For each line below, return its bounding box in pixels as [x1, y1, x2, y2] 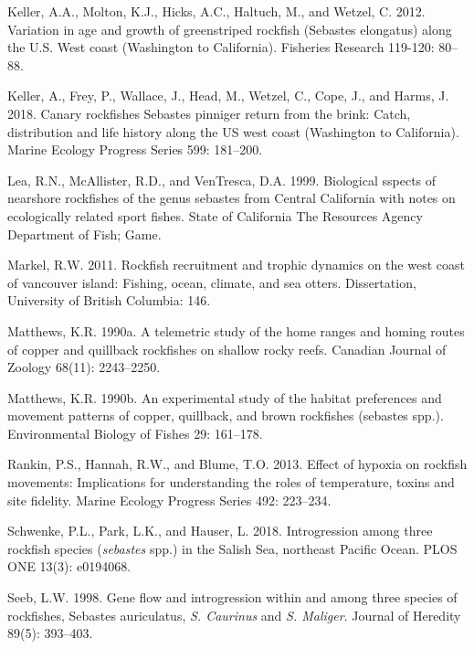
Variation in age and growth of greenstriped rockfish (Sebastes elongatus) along [7, 19, 452, 38]
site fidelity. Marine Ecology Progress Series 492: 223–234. [7, 490, 332, 509]
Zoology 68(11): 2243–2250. [7, 357, 161, 377]
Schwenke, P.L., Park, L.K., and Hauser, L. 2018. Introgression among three [7, 521, 433, 540]
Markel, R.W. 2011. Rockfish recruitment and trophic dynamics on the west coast [7, 255, 465, 274]
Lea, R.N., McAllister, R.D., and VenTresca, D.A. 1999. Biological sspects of [7, 170, 437, 189]
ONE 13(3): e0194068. [7, 557, 132, 576]
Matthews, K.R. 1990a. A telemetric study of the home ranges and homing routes [7, 321, 465, 340]
